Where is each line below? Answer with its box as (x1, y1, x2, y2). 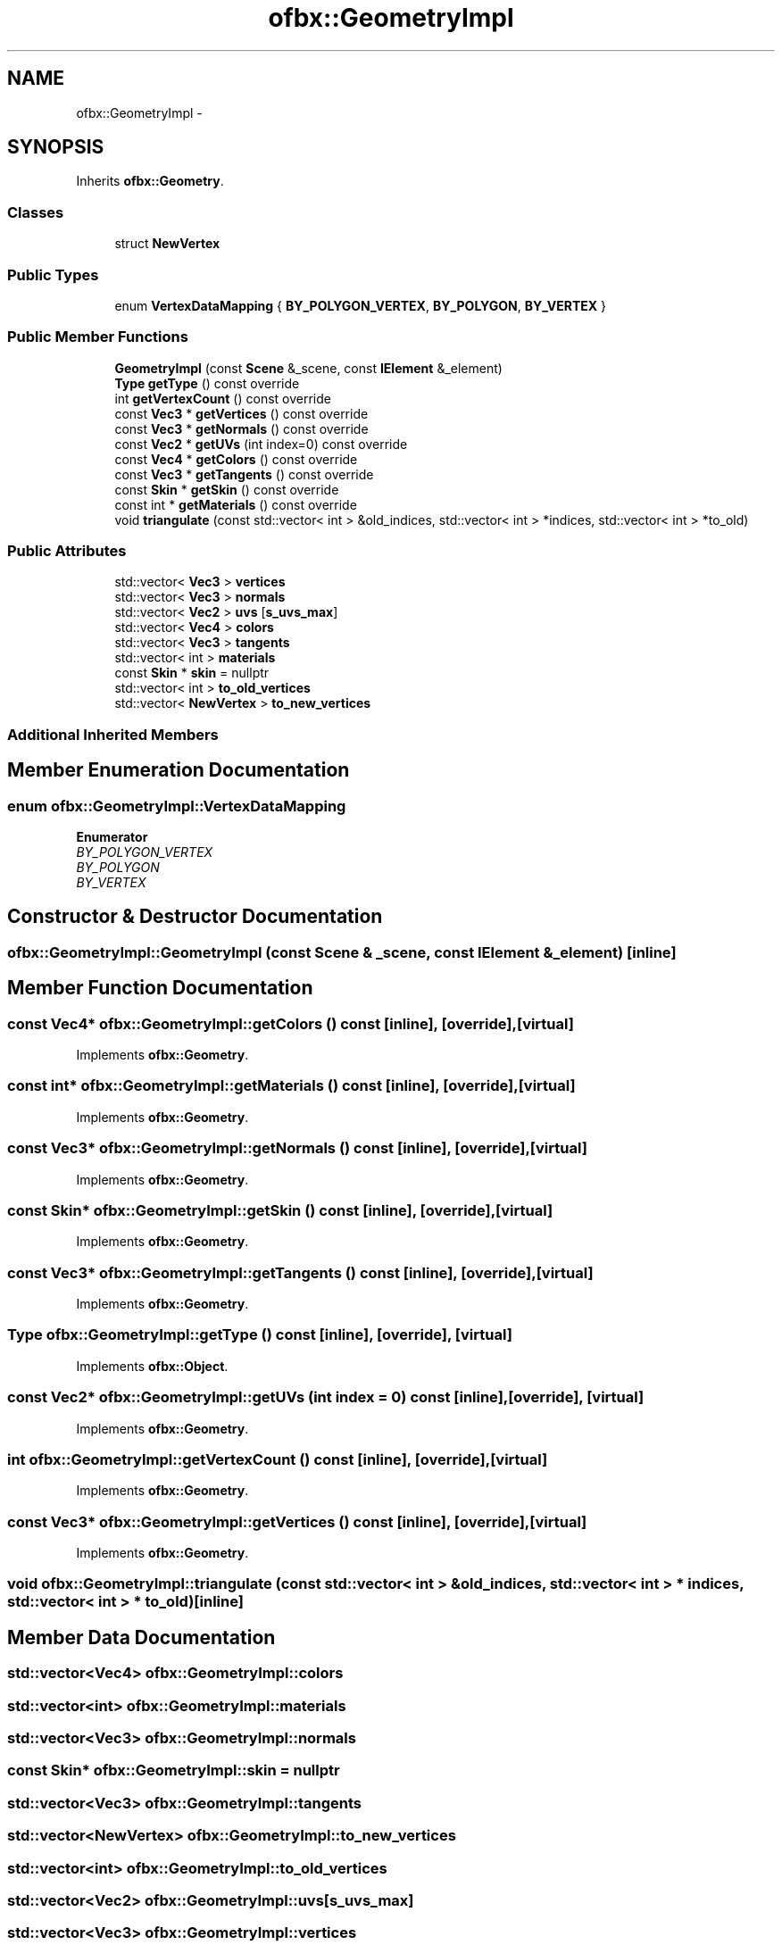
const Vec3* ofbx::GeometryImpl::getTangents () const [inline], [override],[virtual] (7, 1263, 594, 1282)
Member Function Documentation (7, 977, 313, 1000)
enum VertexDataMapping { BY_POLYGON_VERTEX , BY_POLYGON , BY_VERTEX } (114, 297, 606, 313)
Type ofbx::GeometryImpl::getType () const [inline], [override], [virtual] (7, 1326, 512, 1344)
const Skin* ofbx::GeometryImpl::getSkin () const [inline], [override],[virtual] (7, 1201, 553, 1219)
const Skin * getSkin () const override (114, 481, 339, 497)
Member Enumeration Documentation (7, 759, 350, 782)
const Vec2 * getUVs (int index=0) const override (114, 436, 408, 452)
